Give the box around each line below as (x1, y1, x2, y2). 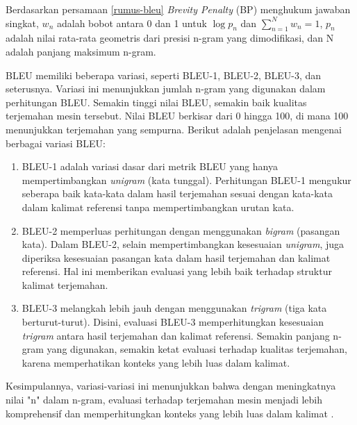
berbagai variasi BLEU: (6, 135, 106, 150)
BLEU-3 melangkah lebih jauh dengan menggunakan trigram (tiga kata (22, 301, 327, 315)
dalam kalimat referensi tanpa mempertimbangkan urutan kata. (22, 199, 294, 214)
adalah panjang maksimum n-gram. (6, 44, 156, 58)
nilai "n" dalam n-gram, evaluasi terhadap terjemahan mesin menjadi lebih (6, 392, 323, 407)
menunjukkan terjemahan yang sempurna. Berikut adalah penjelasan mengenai (6, 122, 342, 136)
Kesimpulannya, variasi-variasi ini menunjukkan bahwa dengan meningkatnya (6, 378, 336, 393)
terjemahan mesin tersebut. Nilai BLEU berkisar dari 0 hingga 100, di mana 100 (6, 108, 349, 123)
